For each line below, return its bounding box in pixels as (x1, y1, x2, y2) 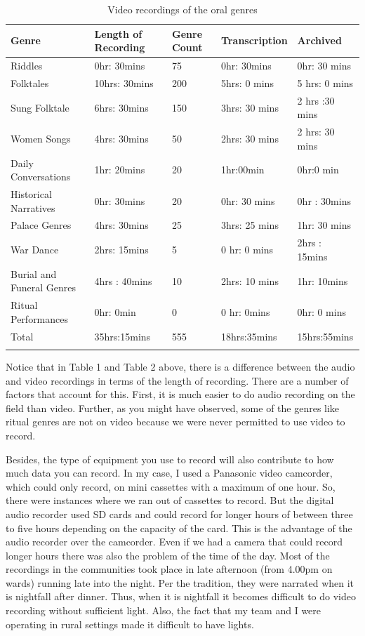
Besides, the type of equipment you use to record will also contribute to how (6, 451, 334, 466)
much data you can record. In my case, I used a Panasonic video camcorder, (6, 465, 333, 480)
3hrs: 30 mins (221, 100, 279, 114)
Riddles (11, 58, 43, 73)
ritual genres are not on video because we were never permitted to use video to (6, 414, 345, 429)
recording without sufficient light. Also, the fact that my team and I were (6, 603, 321, 618)
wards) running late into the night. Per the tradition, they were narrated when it (6, 575, 354, 590)
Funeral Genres (11, 280, 77, 295)
